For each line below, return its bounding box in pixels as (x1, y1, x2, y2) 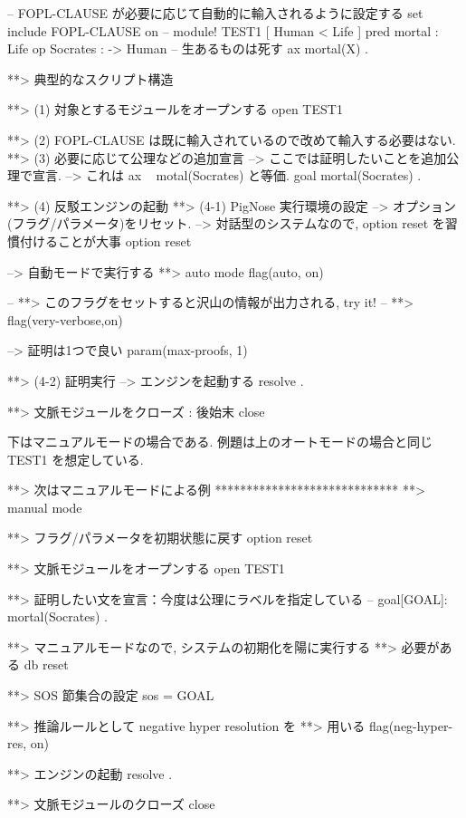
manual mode (7, 497, 82, 516)
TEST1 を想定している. (7, 449, 144, 468)
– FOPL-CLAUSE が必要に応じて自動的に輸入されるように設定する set (7, 4, 423, 22)
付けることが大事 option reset (19, 231, 192, 250)
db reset (24, 655, 69, 674)
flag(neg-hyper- (368, 716, 453, 735)
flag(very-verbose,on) (7, 310, 123, 329)
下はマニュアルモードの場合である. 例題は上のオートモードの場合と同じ (7, 432, 433, 451)
